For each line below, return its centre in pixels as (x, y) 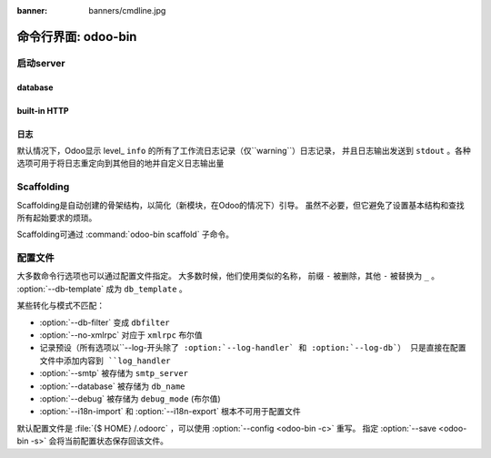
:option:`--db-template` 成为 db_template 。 (102, 289)
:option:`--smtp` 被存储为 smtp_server (114, 373)
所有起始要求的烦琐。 (57, 218)
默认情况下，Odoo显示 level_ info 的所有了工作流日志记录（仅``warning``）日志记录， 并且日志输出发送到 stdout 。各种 (244, 150)
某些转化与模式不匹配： (60, 306)
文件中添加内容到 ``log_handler (105, 361)
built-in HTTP (43, 110)
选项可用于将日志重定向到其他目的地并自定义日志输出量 (120, 163)
